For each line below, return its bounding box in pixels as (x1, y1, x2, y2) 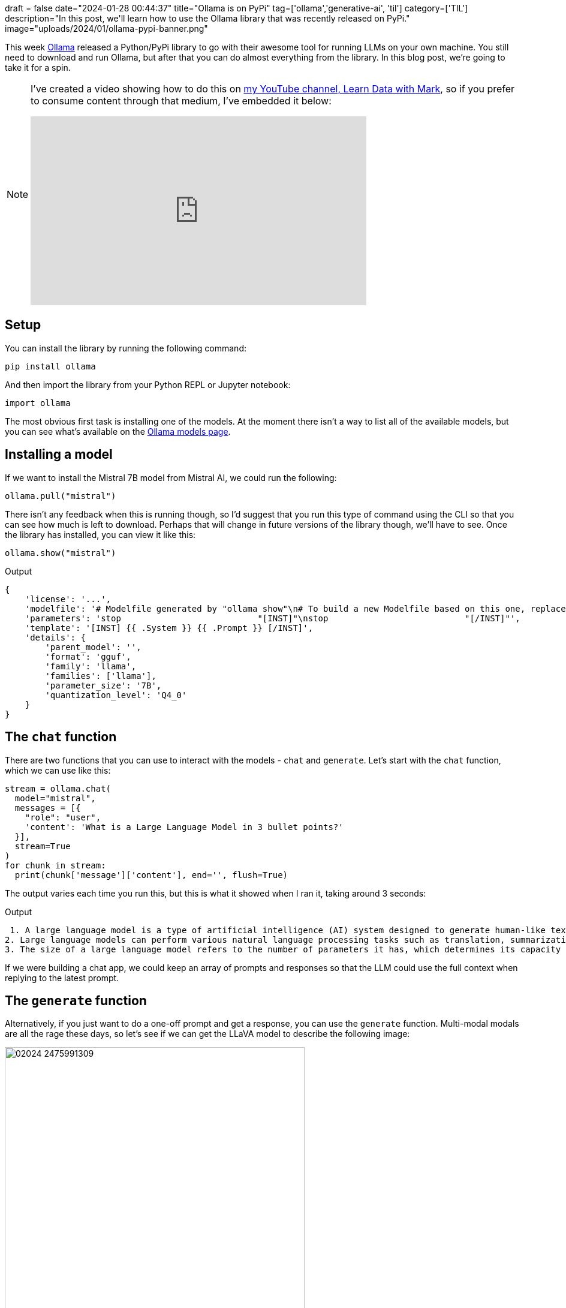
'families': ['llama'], (45, 670, 156, 681)
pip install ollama (5, 361, 96, 371)
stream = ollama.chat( (5, 783, 112, 793)
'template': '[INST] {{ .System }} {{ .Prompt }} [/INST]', (25, 623, 314, 633)
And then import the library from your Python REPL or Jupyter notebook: (5, 379, 291, 390)
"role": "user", (25, 812, 101, 822)
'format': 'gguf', (45, 651, 131, 661)
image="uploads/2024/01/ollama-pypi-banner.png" (5, 23, 208, 34)
